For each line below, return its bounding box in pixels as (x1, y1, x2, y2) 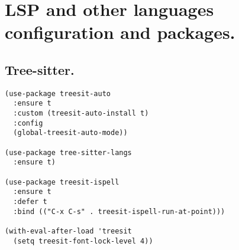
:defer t (13, 197, 47, 206)
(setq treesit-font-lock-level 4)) (13, 236, 153, 245)
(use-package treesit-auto (5, 89, 111, 98)
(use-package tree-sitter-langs (5, 148, 132, 157)
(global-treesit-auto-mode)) (13, 129, 128, 137)
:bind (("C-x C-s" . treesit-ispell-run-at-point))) (13, 207, 225, 216)
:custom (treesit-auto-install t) (13, 109, 149, 118)
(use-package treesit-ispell (5, 177, 119, 186)
